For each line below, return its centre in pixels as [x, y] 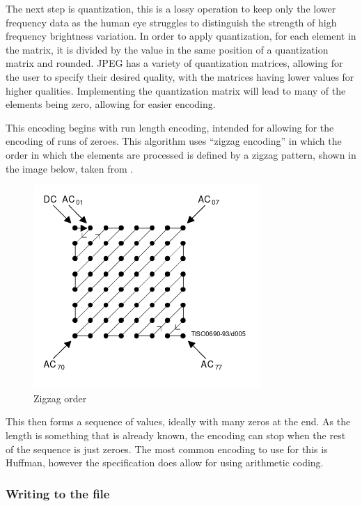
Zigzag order [60, 398]
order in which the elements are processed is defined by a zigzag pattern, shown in [181, 154]
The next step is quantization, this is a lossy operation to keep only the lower [171, 8]
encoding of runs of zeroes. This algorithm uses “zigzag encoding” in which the [174, 141]
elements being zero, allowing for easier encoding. [111, 104]
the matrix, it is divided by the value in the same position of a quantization [167, 49]
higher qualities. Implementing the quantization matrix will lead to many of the [176, 90]
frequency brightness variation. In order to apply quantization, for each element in [181, 36]
